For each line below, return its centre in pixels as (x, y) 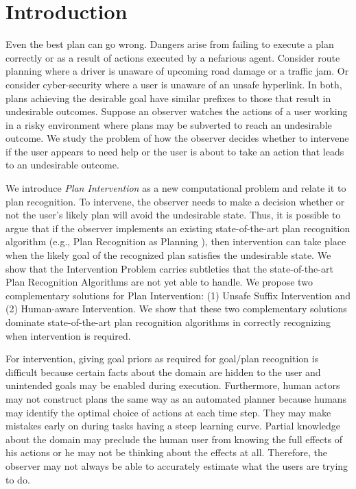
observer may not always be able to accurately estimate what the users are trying (177, 465)
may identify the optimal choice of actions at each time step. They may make (168, 412)
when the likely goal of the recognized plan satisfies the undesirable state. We (168, 255)
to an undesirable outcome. (62, 165)
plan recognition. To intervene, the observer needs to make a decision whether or (175, 201)
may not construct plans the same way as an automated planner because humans (176, 398)
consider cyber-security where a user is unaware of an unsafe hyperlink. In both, (174, 84)
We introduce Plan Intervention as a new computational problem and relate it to (176, 188)
